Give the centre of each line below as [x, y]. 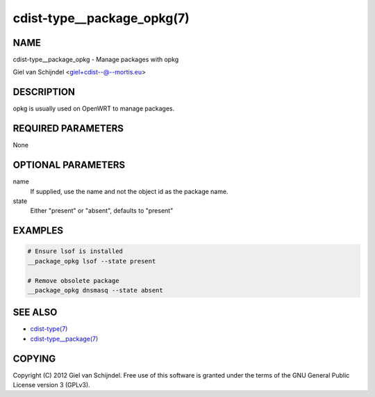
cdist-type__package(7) [64, 339]
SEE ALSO [35, 313]
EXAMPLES [38, 230]
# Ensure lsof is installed [75, 251]
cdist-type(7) [49, 329]
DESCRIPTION [44, 92]
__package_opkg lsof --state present [92, 261]
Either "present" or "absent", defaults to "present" [102, 211]
